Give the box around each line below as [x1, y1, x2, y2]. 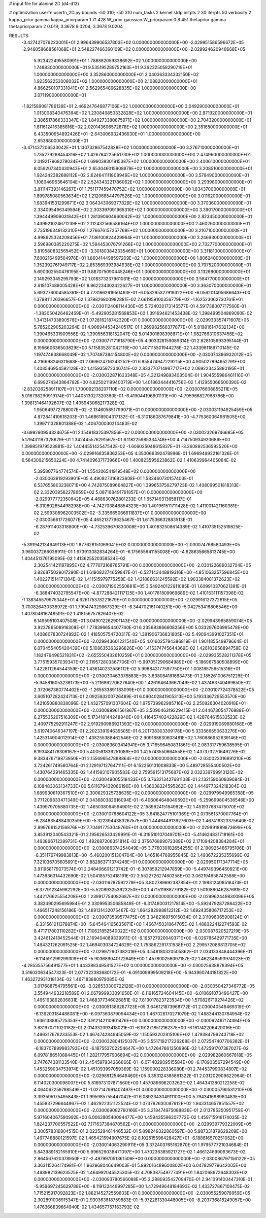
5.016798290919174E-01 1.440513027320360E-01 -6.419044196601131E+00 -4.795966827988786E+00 [21, 393, 234, 399]
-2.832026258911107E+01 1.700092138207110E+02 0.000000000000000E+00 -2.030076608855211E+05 [21, 386, 238, 392]
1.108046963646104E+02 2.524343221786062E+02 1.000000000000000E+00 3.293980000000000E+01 [33, 179, 252, 185]
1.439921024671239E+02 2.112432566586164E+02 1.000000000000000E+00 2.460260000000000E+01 [33, 220, 250, 226]
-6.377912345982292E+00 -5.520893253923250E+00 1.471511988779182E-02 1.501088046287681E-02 [33, 886, 248, 892]
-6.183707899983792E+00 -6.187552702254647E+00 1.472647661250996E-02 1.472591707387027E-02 [33, 1045, 249, 1051]
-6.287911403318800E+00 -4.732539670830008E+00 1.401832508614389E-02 [33, 523, 198, 529]
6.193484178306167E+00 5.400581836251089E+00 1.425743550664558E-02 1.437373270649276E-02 [33, 749, 246, 755]
